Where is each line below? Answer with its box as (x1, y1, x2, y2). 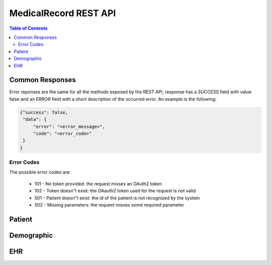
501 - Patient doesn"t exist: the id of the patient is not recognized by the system (34, 194, 200, 201)
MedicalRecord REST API (9, 8, 116, 19)
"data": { (23, 116, 47, 122)
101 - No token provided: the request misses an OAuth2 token (34, 180, 162, 186)
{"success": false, (20, 109, 68, 115)
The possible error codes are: (9, 169, 71, 175)
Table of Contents (9, 25, 48, 31)
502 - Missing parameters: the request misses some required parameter (34, 202, 184, 208)
